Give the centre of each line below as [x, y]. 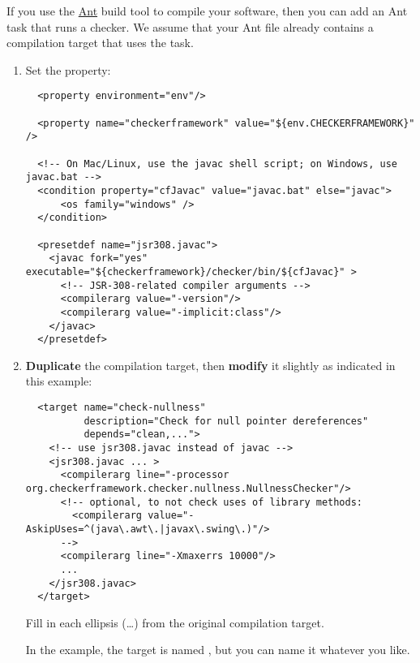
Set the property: [68, 69]
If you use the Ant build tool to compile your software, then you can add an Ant [207, 11]
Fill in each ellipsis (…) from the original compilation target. [175, 622]
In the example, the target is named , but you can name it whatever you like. [218, 650]
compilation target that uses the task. [100, 43]
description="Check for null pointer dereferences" [226, 421]
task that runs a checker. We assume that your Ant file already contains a [190, 26]
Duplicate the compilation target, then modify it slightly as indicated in [210, 365]
